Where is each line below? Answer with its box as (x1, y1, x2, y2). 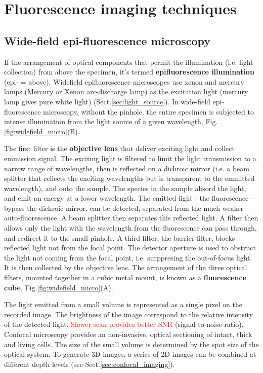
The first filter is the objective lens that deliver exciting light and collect (4, 143, 235, 154)
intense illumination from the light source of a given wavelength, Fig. (4, 116, 218, 127)
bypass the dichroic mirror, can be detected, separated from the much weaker (4, 202, 244, 213)
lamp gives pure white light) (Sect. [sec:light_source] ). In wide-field (4, 96, 210, 106)
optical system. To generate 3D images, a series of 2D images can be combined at (4, 349, 256, 359)
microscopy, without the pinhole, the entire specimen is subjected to (43, 106, 254, 117)
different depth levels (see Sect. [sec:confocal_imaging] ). (4, 358, 175, 369)
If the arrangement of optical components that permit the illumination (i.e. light (4, 56, 253, 67)
